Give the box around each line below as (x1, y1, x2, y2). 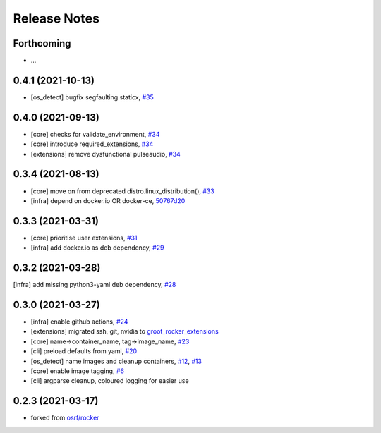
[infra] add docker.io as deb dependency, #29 (30, 243, 164, 252)
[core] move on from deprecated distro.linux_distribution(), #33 (30, 187, 214, 195)
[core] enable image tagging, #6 (30, 367, 125, 375)
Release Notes (13, 11, 100, 26)
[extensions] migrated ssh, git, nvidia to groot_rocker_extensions (30, 327, 219, 336)
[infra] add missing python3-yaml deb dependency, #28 (13, 281, 176, 289)
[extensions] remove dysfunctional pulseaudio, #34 (30, 150, 181, 158)
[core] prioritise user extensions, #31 (30, 233, 138, 242)
